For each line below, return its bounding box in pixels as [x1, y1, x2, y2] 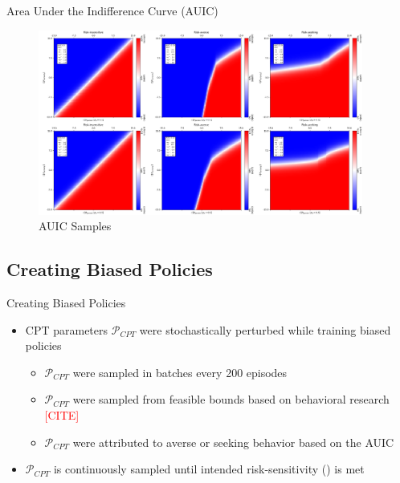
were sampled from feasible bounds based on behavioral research [72, 391, 390, 408]
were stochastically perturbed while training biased [139, 321, 391, 338]
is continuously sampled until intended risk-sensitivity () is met [53, 461, 365, 477]
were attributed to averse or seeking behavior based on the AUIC [72, 433, 394, 450]
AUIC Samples [39, 217, 112, 234]
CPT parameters [25, 321, 108, 338]
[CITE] [44, 407, 80, 424]
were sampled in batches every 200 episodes [72, 363, 288, 380]
